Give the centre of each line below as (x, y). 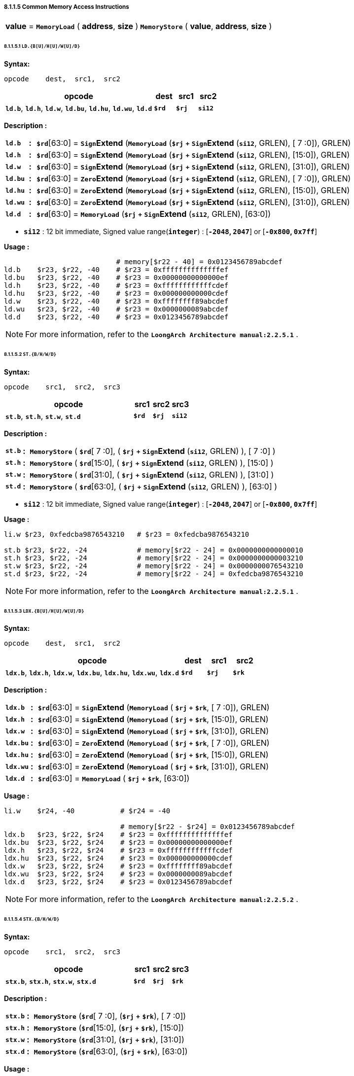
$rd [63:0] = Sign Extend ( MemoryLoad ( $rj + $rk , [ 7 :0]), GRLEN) (154, 708)
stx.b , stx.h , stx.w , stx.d (51, 981)
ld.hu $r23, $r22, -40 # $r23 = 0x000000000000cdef (116, 294)
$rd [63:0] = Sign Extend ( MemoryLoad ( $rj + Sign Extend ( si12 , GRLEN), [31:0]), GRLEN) (193, 167)
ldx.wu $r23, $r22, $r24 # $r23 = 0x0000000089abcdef (118, 874)
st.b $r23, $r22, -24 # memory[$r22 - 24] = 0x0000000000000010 (154, 550)
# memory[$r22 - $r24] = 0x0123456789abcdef (208, 827)
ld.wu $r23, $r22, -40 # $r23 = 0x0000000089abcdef (116, 309)
